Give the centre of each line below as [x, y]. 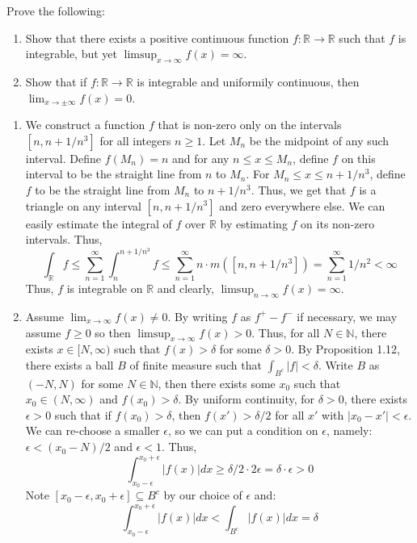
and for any [200, 158]
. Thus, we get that [299, 189]
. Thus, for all [286, 332]
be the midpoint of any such [319, 140]
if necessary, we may [347, 316]
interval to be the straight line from [114, 174]
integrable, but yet [72, 54]
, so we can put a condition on [243, 430]
